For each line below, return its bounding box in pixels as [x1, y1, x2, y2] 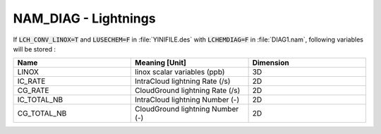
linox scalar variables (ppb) [135, 67, 225, 77]
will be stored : [13, 44, 56, 53]
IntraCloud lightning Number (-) [135, 95, 240, 105]
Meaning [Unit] [135, 58, 187, 68]
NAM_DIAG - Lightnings [13, 11, 156, 26]
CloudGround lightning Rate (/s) [135, 85, 241, 95]
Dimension [252, 58, 289, 68]
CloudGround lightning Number [135, 104, 239, 114]
